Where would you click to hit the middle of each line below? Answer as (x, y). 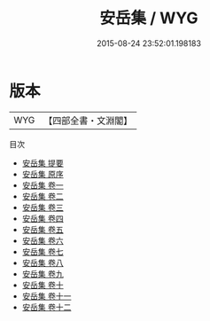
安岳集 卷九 (43, 274)
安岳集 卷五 (43, 229)
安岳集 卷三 (43, 207)
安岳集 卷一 (43, 185)
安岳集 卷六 (43, 240)
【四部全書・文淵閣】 (88, 121)
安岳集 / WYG (149, 18)
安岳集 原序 (43, 174)
